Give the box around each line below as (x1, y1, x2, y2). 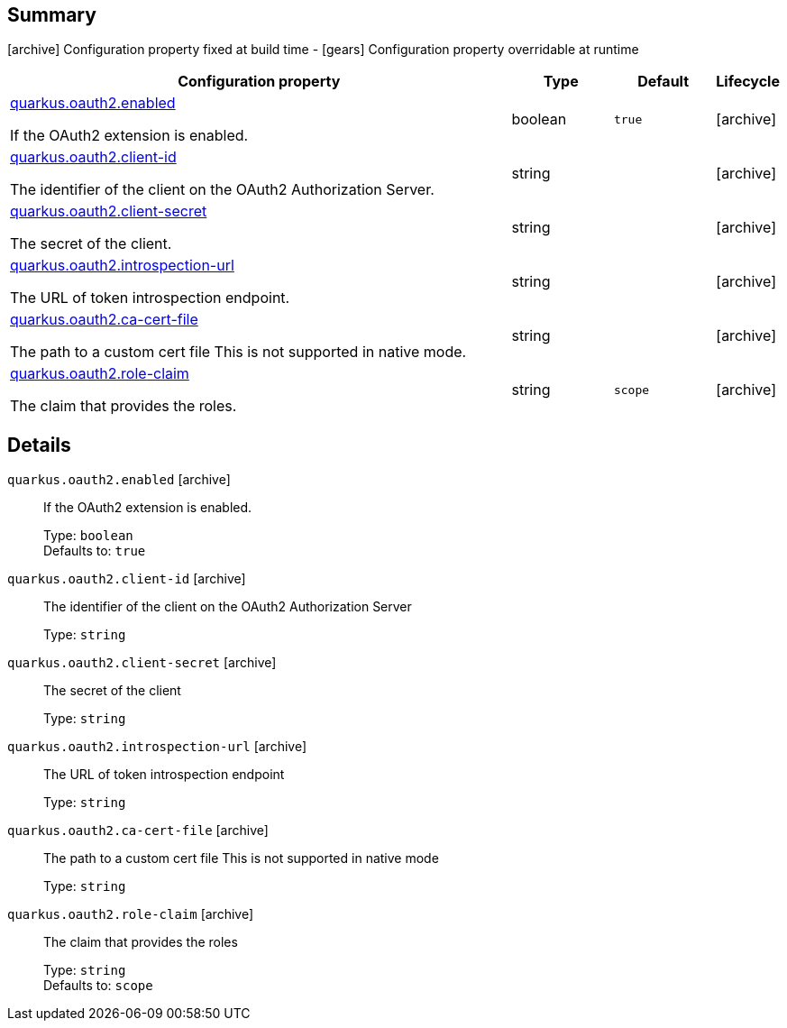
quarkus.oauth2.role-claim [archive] (7, 906, 254, 922)
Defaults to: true (43, 543, 146, 559)
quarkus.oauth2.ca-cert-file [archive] (7, 822, 269, 839)
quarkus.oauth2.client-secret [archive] (7, 655, 277, 671)
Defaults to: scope (43, 978, 153, 994)
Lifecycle (716, 72, 780, 91)
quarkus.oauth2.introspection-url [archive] (7, 739, 307, 755)
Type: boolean (43, 528, 133, 544)
